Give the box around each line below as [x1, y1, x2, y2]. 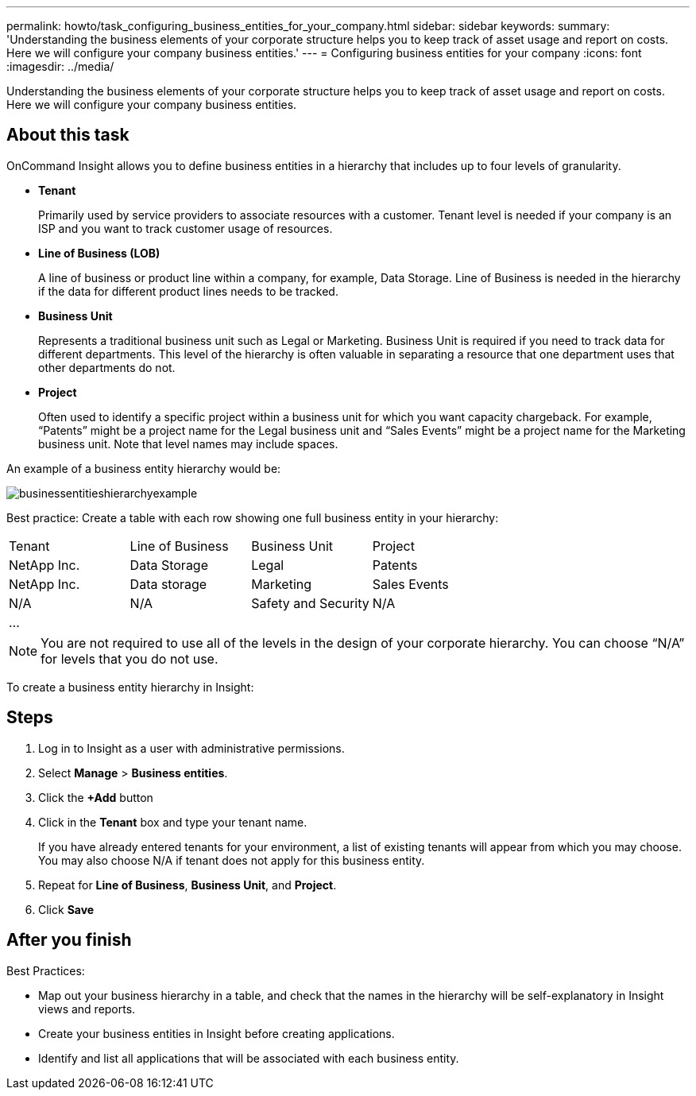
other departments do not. [38, 360, 176, 374]
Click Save [38, 902, 95, 916]
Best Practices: [6, 963, 85, 978]
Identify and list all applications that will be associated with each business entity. [38, 1051, 459, 1065]
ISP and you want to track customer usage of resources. [38, 221, 333, 235]
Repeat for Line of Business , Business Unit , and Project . [38, 877, 337, 892]
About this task [6, 125, 130, 145]
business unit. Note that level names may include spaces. [38, 436, 338, 451]
